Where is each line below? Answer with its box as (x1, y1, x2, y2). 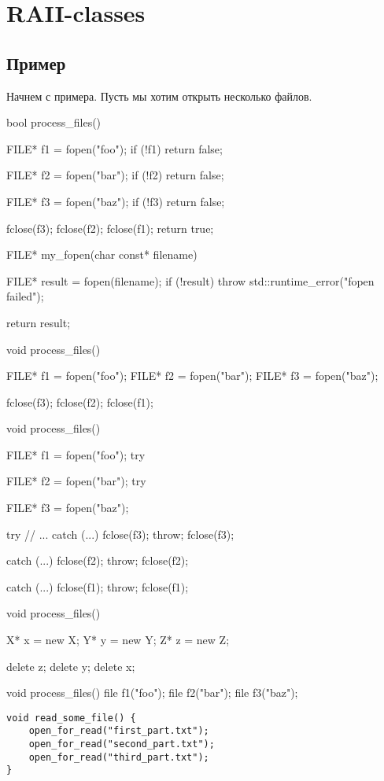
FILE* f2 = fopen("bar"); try (6, 473, 146, 489)
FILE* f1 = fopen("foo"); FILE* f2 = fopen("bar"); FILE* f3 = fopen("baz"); (6, 367, 378, 384)
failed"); (6, 288, 44, 304)
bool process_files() (6, 114, 102, 131)
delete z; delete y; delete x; (6, 658, 135, 674)
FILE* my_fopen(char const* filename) (6, 246, 198, 263)
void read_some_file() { (6, 712, 136, 724)
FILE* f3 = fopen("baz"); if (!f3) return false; (6, 193, 225, 209)
